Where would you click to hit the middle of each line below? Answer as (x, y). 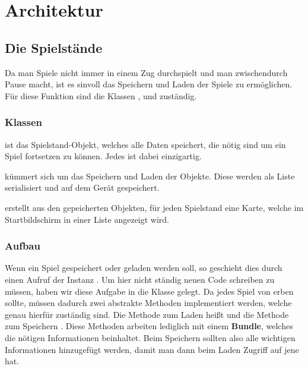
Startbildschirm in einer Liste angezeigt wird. (87, 219)
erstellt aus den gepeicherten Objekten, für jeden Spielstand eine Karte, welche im (154, 207)
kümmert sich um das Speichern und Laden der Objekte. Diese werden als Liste (150, 176)
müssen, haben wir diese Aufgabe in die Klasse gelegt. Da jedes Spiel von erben (149, 291)
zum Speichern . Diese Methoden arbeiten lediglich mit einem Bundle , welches (149, 326)
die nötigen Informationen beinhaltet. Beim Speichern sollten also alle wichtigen (150, 337)
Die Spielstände (54, 47)
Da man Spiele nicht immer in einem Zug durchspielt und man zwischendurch (146, 72)
